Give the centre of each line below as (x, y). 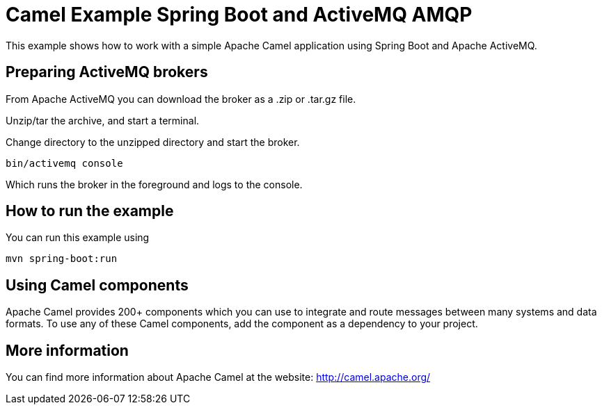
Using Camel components (97, 285)
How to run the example (90, 211)
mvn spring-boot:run (62, 259)
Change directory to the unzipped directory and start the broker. (153, 142)
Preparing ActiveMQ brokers (107, 72)
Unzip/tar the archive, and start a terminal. (103, 120)
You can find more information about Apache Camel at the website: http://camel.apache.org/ (218, 377)
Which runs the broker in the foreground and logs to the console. (154, 184)
